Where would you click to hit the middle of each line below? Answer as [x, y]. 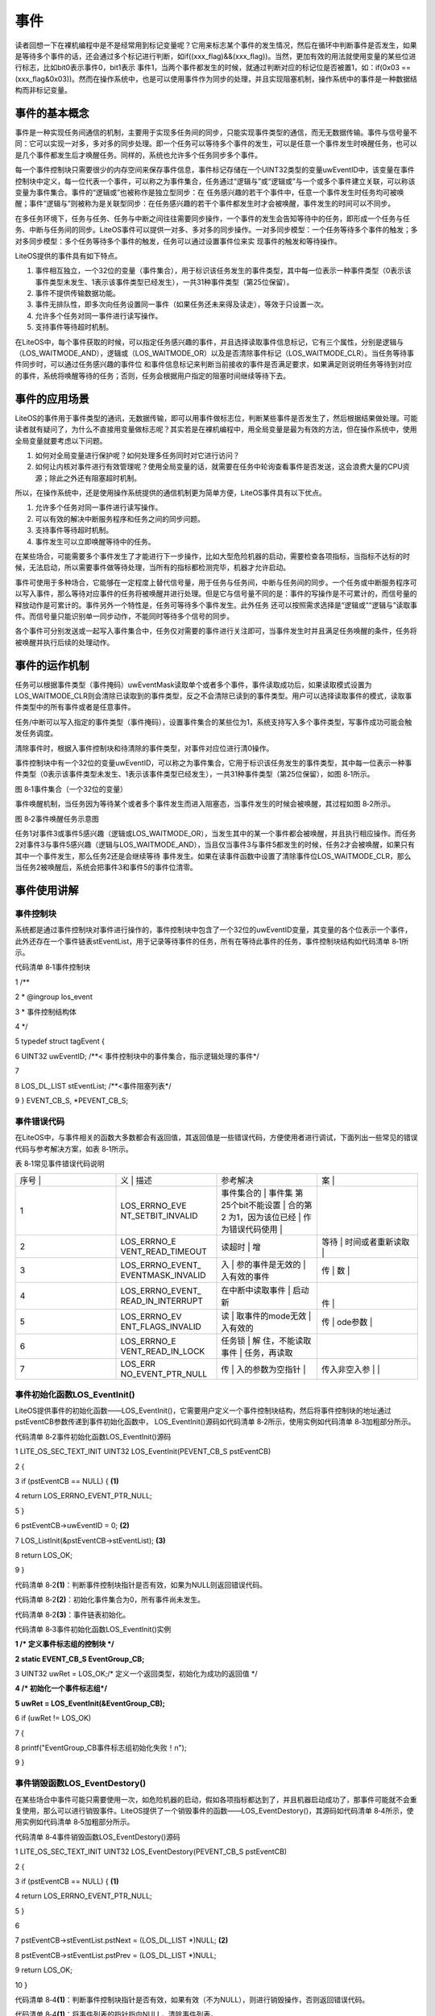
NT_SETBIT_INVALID [159, 1216]
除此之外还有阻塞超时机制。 [95, 478]
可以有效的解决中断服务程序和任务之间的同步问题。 [120, 519]
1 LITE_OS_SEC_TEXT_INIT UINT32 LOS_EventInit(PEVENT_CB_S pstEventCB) [143, 1452]
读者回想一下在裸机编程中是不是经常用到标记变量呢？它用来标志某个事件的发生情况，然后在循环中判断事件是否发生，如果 [216, 45]
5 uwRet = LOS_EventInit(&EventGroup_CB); [90, 1703]
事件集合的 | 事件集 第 [262, 1193]
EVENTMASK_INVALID [163, 1276]
